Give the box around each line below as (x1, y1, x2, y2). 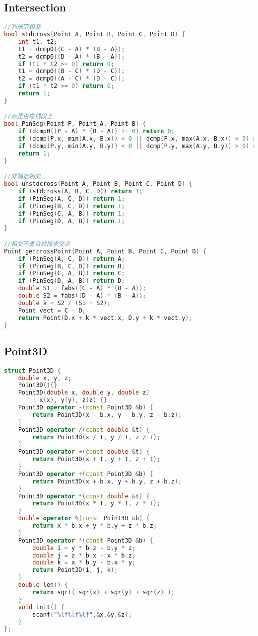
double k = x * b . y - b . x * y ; (32, 559, 136, 566)
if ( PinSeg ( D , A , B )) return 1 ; (18, 217, 125, 225)
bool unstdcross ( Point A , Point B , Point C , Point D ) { (4, 180, 193, 188)
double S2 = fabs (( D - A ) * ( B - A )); (18, 292, 146, 300)
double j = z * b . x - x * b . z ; (32, 552, 136, 559)
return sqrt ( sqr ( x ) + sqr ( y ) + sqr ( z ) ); (32, 588, 175, 596)
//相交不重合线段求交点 (4, 240, 70, 247)
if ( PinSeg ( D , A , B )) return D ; (18, 277, 125, 285)
